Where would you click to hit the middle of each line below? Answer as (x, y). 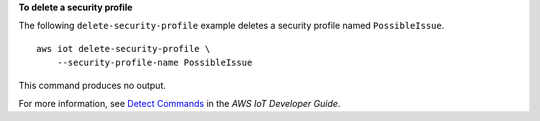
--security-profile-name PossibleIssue (154, 63)
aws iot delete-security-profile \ (123, 48)
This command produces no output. (92, 85)
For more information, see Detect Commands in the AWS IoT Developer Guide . (179, 103)
